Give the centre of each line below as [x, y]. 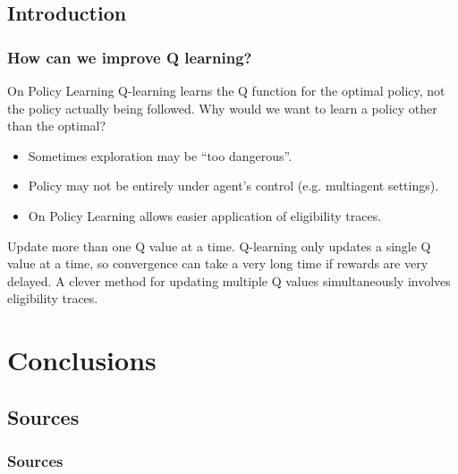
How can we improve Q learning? [130, 57]
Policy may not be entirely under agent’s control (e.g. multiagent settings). [233, 186]
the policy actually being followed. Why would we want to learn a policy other [222, 108]
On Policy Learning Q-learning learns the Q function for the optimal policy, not [226, 90]
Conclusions [82, 360]
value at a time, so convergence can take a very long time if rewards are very [218, 263]
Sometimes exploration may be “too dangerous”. [160, 155]
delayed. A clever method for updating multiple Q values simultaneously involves [229, 280]
